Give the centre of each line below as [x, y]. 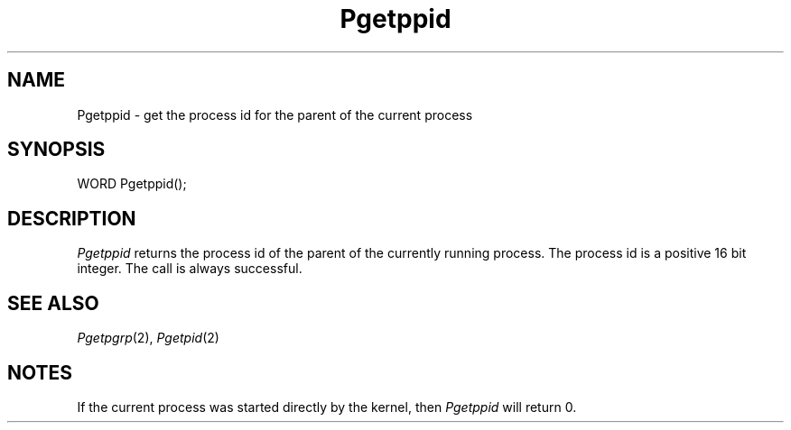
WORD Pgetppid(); [132, 184]
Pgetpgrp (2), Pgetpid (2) [148, 338]
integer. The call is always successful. [190, 269]
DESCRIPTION [72, 218]
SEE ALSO [53, 303]
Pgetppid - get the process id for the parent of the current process [275, 114]
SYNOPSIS [56, 150]
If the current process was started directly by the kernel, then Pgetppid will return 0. [327, 407]
